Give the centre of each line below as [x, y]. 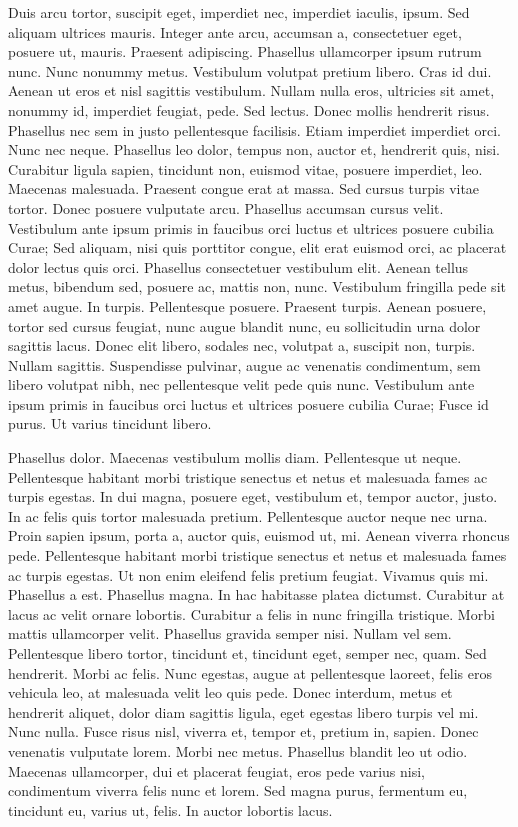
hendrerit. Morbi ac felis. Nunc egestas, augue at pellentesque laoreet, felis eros [250, 672]
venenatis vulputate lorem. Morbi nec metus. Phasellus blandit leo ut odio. [238, 750]
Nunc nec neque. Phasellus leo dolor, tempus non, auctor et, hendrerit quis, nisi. [254, 149]
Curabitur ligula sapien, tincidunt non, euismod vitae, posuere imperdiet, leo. [245, 168]
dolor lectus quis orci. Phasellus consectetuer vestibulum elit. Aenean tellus [238, 266]
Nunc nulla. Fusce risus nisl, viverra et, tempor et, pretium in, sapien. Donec [243, 731]
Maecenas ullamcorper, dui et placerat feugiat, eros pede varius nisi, [217, 770]
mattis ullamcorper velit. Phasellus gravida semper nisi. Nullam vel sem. [230, 633]
